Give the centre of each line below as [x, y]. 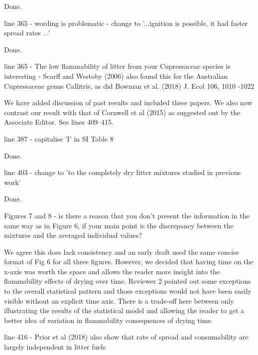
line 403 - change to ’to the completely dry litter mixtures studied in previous [123, 172]
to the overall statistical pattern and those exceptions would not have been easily [128, 291]
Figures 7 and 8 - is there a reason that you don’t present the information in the [127, 215]
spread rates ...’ [27, 33]
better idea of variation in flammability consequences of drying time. [109, 320]
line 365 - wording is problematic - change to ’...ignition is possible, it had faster [126, 23]
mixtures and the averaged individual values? [73, 235]
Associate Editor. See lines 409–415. [59, 122]
